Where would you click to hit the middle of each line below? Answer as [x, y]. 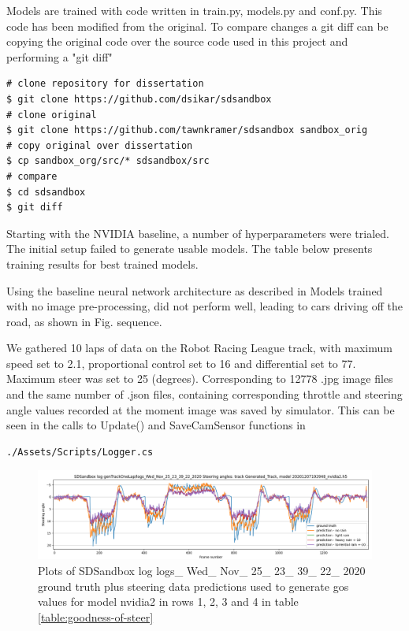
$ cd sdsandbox [46, 192]
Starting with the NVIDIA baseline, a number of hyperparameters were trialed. [198, 233]
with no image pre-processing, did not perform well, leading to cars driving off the [204, 306]
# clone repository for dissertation [105, 84]
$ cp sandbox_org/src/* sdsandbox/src [108, 161]
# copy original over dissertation [100, 145]
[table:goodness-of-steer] [96, 616]
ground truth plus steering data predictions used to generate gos [193, 586]
